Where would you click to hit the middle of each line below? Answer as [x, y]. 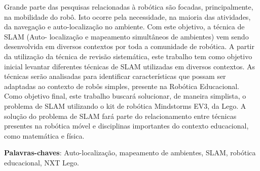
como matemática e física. [44, 135]
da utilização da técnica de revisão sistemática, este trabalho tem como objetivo [128, 56]
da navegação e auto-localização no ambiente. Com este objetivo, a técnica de [124, 27]
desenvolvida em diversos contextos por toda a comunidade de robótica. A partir [129, 46]
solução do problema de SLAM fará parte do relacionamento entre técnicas [120, 116]
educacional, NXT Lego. [42, 162]
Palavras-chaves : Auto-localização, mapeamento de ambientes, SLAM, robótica [130, 153]
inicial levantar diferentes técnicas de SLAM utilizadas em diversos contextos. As [130, 66]
